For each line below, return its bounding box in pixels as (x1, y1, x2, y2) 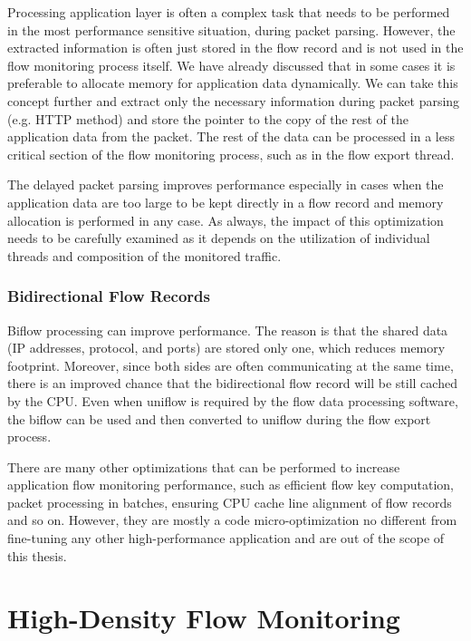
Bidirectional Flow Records (7, 285, 210, 307)
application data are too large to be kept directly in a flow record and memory (7, 192, 444, 211)
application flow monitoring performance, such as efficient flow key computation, (7, 475, 454, 494)
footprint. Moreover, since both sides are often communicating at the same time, (7, 355, 454, 374)
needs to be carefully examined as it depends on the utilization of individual (7, 228, 430, 248)
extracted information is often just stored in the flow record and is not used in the (7, 38, 464, 57)
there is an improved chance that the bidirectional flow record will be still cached (7, 374, 457, 393)
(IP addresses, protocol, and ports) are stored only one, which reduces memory (7, 338, 446, 357)
